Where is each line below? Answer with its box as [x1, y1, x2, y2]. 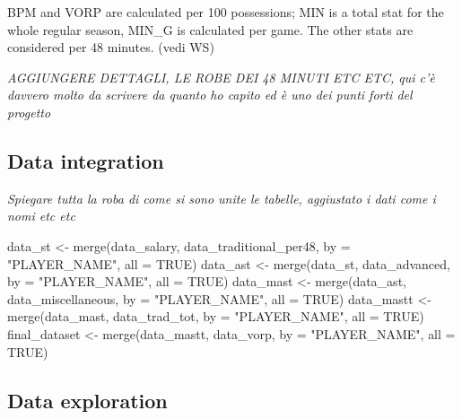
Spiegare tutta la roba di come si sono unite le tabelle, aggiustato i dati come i [7, 188, 436, 207]
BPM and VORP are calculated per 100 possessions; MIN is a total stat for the [7, 3, 444, 21]
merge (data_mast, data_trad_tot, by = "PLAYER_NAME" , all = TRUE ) [7, 307, 424, 326]
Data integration [7, 146, 164, 174]
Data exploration [7, 386, 168, 414]
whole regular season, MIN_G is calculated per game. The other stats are [7, 20, 414, 39]
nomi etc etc [7, 206, 75, 225]
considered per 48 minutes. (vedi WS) [7, 38, 214, 57]
